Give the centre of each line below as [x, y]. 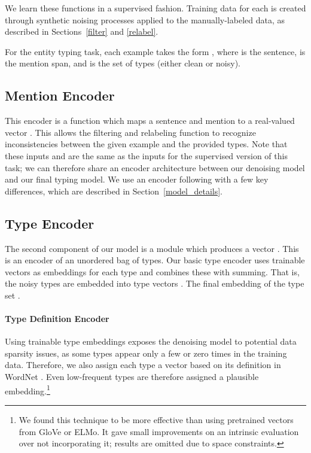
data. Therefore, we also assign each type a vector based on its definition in [143, 365]
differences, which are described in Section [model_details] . [114, 191]
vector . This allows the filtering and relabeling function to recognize [130, 132]
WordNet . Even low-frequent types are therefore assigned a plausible [132, 377]
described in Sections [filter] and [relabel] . [82, 31]
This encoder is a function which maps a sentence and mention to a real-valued [150, 121]
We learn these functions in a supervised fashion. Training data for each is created [155, 8]
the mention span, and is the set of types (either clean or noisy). [123, 63]
